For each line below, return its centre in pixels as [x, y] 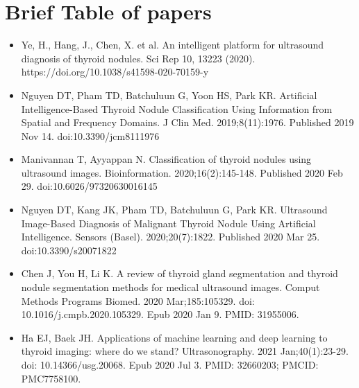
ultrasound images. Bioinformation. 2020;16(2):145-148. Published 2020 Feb [182, 172]
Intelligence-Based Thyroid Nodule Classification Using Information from [177, 108]
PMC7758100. [51, 378]
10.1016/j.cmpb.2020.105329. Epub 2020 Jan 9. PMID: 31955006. [160, 314]
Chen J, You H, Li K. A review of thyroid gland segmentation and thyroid [179, 273]
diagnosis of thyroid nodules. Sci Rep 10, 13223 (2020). [138, 58]
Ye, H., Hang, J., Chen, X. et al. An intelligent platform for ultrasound [173, 45]
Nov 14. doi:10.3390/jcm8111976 [90, 135]
